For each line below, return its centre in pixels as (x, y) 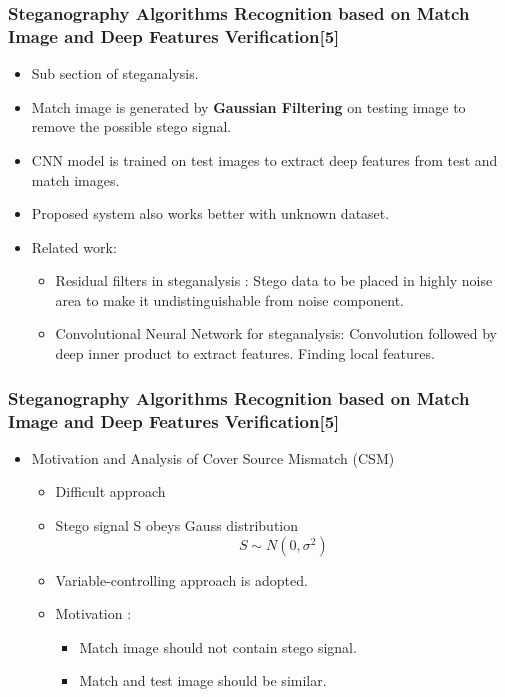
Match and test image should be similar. (203, 680)
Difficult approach (110, 491)
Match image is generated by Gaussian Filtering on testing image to (248, 106)
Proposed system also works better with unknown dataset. (210, 213)
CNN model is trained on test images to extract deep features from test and (264, 159)
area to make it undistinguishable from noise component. (229, 299)
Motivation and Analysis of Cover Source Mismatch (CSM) (213, 457)
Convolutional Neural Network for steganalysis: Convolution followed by (276, 333)
